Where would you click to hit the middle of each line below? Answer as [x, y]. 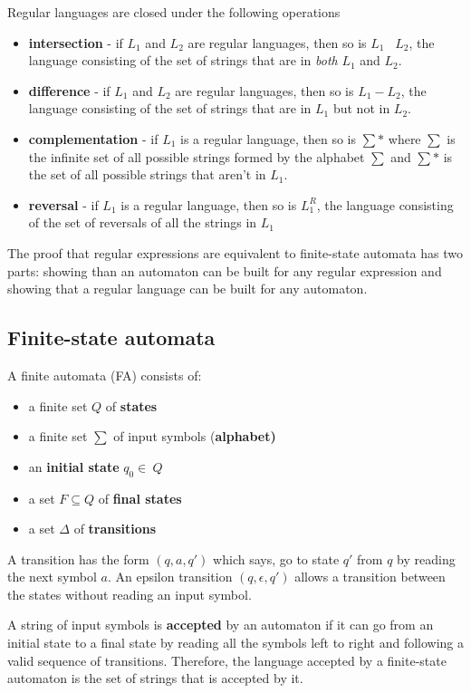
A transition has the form [78, 558]
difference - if [69, 90]
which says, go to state [276, 558]
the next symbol [52, 577]
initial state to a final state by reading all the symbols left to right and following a [236, 643]
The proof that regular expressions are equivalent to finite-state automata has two [235, 252]
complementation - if [93, 138]
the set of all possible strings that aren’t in [147, 174]
